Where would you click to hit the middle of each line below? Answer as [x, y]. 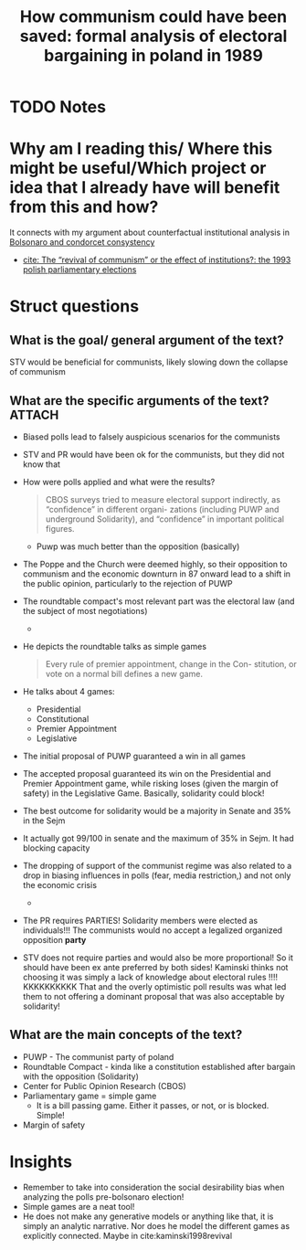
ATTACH [34, 414]
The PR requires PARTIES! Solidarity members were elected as [140, 920]
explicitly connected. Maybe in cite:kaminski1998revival [127, 1235]
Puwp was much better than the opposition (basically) [138, 546]
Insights [41, 1161]
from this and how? [84, 207]
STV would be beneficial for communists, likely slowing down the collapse [149, 362]
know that [42, 464]
